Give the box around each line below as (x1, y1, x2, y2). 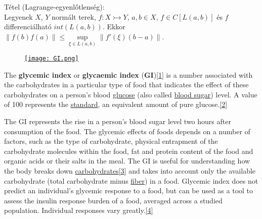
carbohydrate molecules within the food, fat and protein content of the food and (4, 145, 253, 156)
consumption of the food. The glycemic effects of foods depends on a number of (4, 126, 250, 136)
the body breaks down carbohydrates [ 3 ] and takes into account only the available (4, 166, 256, 176)
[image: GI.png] (24, 55, 79, 62)
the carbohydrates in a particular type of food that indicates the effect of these (4, 79, 249, 90)
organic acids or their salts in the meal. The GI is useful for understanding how (4, 155, 250, 166)
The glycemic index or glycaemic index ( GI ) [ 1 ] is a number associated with (4, 69, 253, 80)
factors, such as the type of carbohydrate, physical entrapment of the (4, 136, 218, 146)
